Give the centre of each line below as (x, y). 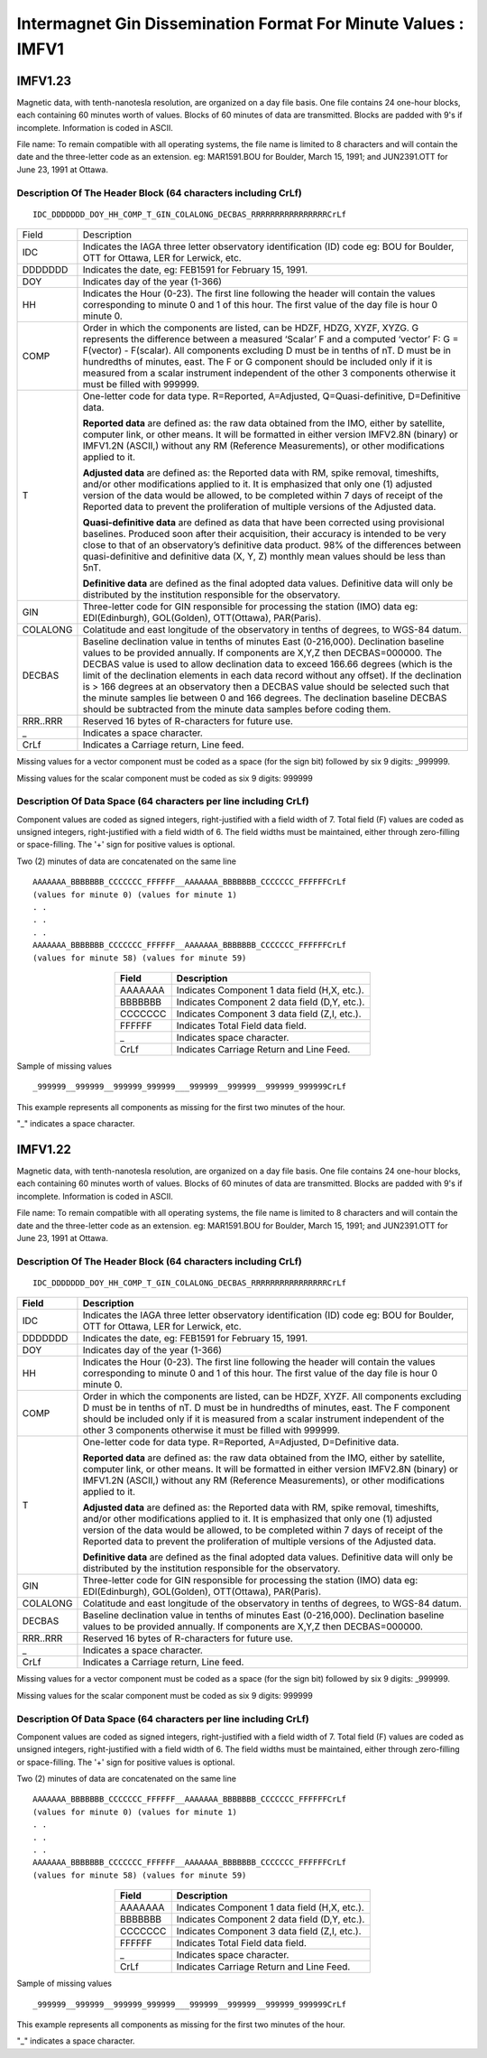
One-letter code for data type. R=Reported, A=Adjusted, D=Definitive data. (241, 1442)
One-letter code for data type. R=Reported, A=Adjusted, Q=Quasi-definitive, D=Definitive (272, 396)
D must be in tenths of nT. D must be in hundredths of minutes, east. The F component (266, 1408)
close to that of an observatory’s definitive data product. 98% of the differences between (272, 545)
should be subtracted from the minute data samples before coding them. (237, 709)
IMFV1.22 (44, 1150)
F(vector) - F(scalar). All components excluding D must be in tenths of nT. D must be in (266, 350)
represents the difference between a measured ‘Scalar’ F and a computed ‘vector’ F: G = (271, 339)
